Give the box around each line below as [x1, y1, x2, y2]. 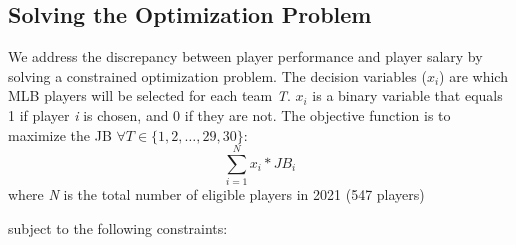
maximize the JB [8, 124, 112, 145]
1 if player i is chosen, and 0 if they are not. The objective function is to [8, 104, 451, 125]
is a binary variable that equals [312, 85, 503, 106]
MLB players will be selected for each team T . [8, 85, 291, 106]
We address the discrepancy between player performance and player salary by [8, 46, 483, 67]
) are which [439, 65, 508, 86]
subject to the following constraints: [8, 217, 228, 238]
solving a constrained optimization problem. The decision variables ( [8, 65, 427, 86]
